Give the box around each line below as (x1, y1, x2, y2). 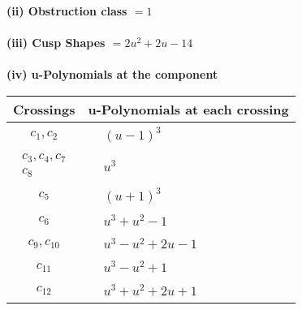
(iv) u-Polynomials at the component (6, 66, 218, 83)
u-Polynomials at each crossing (88, 99, 289, 118)
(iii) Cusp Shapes (6, 34, 106, 51)
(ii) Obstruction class (6, 2, 127, 19)
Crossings (13, 99, 75, 118)
